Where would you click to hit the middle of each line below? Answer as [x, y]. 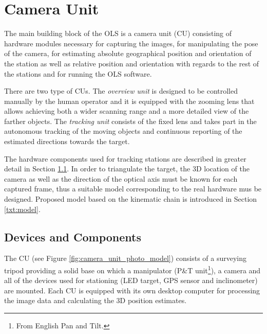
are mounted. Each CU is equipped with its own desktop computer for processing [132, 290]
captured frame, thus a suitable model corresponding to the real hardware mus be [133, 189]
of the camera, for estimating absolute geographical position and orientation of [128, 53]
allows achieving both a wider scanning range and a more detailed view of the [127, 111]
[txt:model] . [22, 209]
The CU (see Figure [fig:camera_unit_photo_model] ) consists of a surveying [126, 258]
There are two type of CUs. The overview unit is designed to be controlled [121, 91]
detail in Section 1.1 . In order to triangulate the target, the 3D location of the [127, 169]
